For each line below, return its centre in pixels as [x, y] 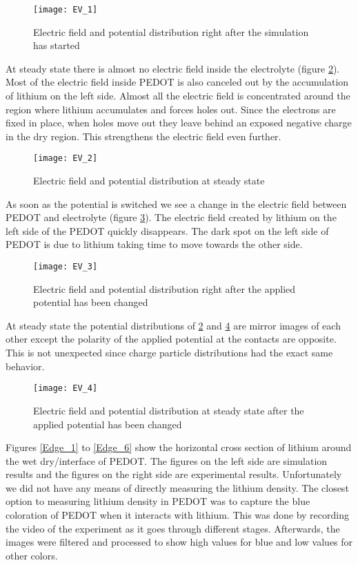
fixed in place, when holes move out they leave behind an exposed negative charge [179, 123]
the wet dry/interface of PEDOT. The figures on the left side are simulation [167, 460]
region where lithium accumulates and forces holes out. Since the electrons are [171, 109]
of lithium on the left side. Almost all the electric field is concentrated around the [178, 96]
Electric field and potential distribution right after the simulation [171, 31]
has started [57, 45]
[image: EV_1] [66, 10]
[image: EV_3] [66, 267]
